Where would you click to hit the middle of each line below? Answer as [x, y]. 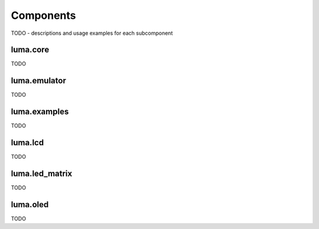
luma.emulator [38, 81]
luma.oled [30, 205]
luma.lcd [27, 143]
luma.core [30, 50]
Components [43, 15]
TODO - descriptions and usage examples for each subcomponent [92, 33]
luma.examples [40, 112]
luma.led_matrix [42, 173]
